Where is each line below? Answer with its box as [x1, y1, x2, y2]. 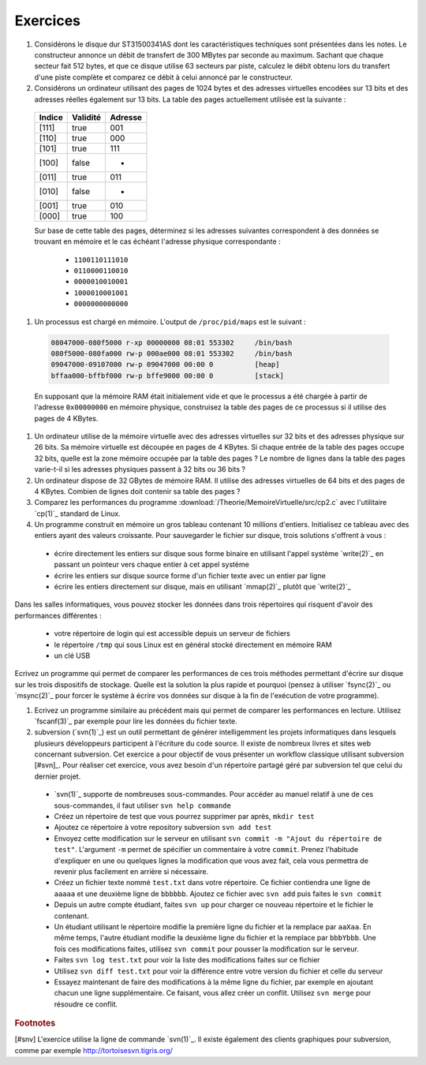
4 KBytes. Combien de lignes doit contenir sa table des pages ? [34, 486, 241, 496]
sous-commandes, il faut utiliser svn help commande [54, 801, 232, 810]
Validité [72, 111, 102, 122]
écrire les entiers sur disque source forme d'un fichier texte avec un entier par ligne [54, 570, 327, 580]
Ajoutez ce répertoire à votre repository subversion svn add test [54, 823, 272, 832]
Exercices [14, 12, 80, 29]
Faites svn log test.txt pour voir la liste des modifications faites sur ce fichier [54, 955, 320, 965]
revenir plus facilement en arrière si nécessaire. [54, 867, 209, 876]
